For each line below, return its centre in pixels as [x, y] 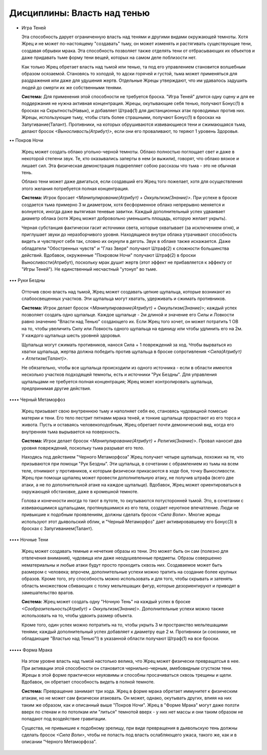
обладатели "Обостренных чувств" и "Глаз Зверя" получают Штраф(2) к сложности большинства [125, 248]
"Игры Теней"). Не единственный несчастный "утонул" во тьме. [89, 269]
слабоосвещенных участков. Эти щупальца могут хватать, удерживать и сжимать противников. [124, 299]
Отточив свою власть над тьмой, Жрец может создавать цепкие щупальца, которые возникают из [126, 291]
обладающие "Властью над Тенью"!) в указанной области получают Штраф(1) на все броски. [120, 639]
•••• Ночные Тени [29, 540]
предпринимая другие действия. [56, 388]
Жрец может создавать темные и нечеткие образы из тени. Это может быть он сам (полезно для [125, 551]
